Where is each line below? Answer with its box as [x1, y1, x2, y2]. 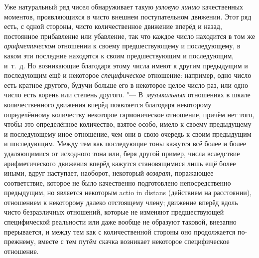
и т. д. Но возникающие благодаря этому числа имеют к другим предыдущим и [4, 60, 248, 70]
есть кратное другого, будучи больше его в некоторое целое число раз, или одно [4, 79, 248, 90]
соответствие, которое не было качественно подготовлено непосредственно [4, 177, 231, 188]
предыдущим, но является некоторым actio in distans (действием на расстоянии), [4, 187, 252, 198]
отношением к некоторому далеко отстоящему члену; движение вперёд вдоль [4, 197, 238, 207]
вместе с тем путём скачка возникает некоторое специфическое [38, 236, 230, 247]
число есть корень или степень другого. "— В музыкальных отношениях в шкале [4, 89, 251, 100]
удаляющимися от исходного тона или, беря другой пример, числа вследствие [4, 148, 240, 158]
